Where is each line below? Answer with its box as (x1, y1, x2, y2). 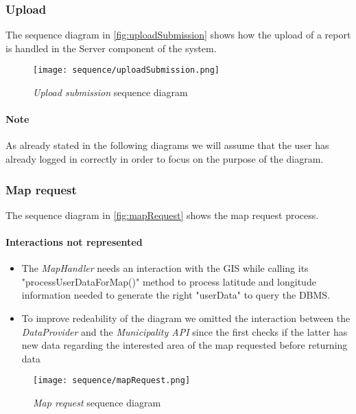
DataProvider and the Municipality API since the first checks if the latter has (21, 324, 348, 338)
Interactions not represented (5, 235, 143, 249)
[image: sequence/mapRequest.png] (33, 376, 191, 386)
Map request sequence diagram (33, 395, 161, 410)
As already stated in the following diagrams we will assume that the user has (5, 138, 329, 152)
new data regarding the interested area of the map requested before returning (21, 338, 348, 352)
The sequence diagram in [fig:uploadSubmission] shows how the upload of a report (5, 27, 351, 42)
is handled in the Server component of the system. (5, 41, 217, 55)
